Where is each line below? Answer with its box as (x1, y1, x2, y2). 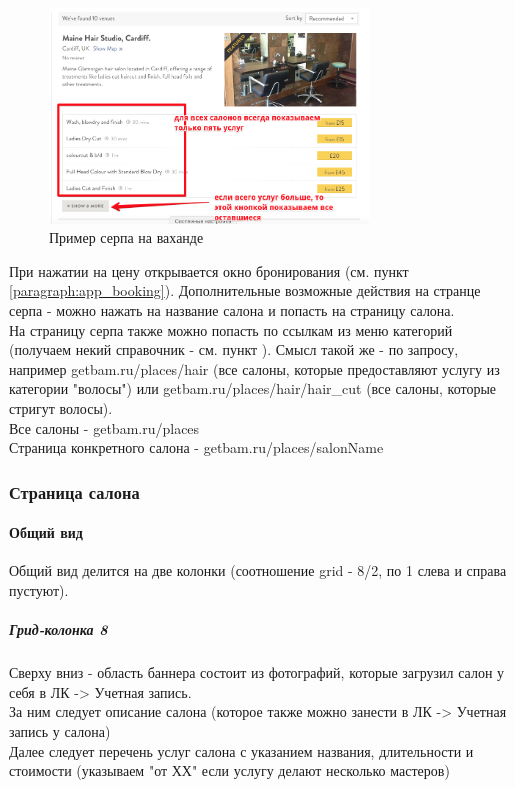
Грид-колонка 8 (9, 619, 108, 640)
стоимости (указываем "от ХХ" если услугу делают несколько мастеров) (9, 760, 450, 781)
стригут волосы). (9, 398, 113, 418)
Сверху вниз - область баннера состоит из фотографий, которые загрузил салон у (9, 662, 505, 683)
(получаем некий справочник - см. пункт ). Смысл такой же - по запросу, (9, 339, 459, 360)
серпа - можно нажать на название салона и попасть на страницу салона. (9, 300, 455, 321)
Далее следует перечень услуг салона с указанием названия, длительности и (9, 740, 474, 761)
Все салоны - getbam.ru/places (9, 417, 200, 438)
